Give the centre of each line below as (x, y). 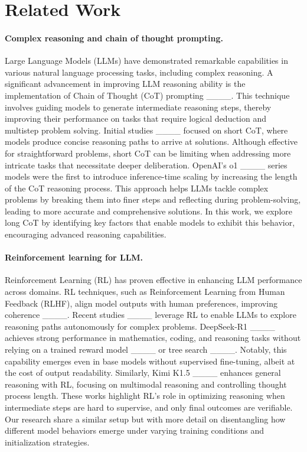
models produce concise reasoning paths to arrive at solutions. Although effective (151, 142)
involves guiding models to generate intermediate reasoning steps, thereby (138, 107)
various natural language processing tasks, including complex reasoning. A (139, 72)
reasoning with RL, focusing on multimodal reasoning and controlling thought (146, 384)
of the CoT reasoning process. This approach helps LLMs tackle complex (137, 188)
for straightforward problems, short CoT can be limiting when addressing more (148, 153)
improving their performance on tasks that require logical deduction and (135, 118)
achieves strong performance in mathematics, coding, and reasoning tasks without (153, 338)
